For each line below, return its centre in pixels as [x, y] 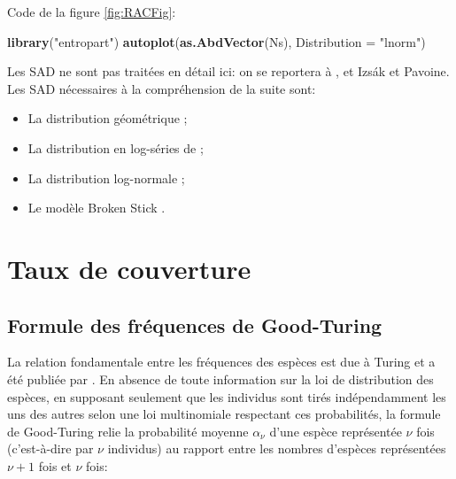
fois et [55, 465]
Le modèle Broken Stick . [97, 208]
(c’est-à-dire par [50, 448]
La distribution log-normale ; [106, 178]
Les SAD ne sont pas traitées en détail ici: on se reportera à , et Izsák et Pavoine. [228, 71]
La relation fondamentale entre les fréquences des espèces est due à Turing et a [221, 362]
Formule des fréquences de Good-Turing [195, 324]
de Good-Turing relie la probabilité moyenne [128, 431]
